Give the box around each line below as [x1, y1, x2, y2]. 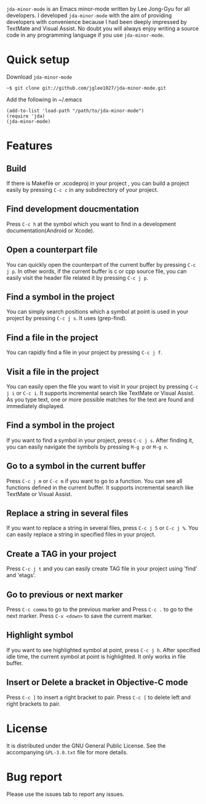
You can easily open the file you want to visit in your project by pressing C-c [6, 383, 199, 390]
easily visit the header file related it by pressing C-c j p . [6, 274, 149, 282]
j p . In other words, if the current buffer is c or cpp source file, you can [6, 267, 187, 275]
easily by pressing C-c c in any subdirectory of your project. [6, 186, 159, 193]
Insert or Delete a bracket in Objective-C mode [6, 677, 189, 688]
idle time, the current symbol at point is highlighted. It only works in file [6, 653, 186, 660]
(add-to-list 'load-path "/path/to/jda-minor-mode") [6, 108, 145, 114]
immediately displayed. [6, 403, 65, 409]
